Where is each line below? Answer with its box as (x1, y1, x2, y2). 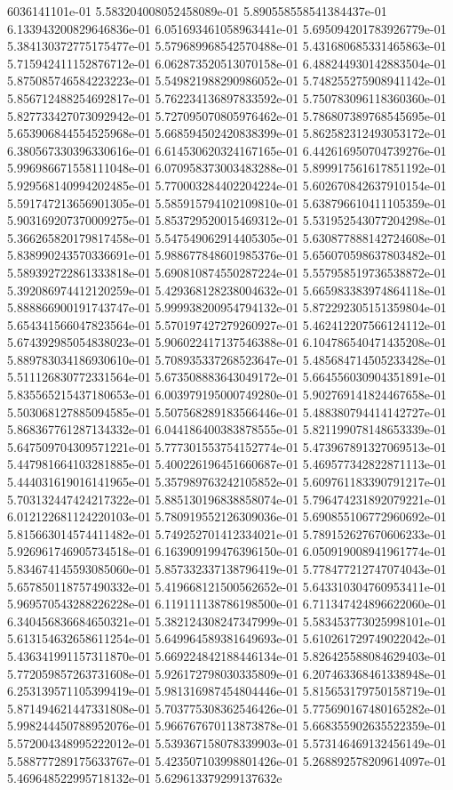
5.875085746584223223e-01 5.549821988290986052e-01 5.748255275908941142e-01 (7, 71, 447, 90)
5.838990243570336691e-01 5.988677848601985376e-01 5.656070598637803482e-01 (7, 246, 447, 264)
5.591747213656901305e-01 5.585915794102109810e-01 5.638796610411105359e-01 (7, 193, 447, 212)
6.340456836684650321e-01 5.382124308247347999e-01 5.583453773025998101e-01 (7, 611, 447, 630)
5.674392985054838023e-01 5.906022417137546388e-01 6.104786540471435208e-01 (7, 333, 447, 351)
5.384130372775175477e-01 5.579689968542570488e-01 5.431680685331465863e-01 (7, 36, 447, 55)
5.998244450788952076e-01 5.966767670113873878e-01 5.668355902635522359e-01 (7, 716, 447, 735)
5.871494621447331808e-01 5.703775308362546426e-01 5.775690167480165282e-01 (7, 698, 447, 717)
